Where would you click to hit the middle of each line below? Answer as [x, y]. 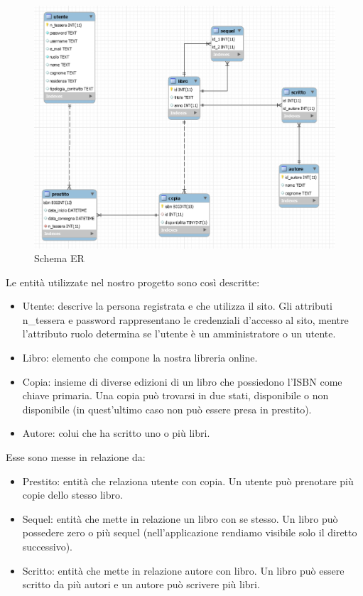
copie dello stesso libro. [72, 495]
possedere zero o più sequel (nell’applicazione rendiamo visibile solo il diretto [190, 532]
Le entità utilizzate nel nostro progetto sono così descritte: [133, 282]
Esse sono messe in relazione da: [76, 457]
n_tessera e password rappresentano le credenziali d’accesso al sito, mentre [185, 319]
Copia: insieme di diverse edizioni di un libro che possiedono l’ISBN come [182, 381]
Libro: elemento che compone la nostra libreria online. [140, 358]
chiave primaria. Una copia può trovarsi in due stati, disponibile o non [175, 395]
